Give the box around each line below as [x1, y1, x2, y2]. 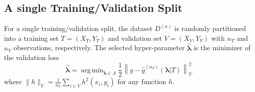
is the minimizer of [193, 42, 251, 53]
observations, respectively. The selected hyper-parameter [13, 42, 185, 53]
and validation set [107, 32, 162, 43]
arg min [81, 66, 103, 74]
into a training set [4, 32, 59, 43]
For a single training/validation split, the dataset [4, 23, 153, 33]
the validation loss [4, 52, 59, 62]
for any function [117, 76, 166, 87]
